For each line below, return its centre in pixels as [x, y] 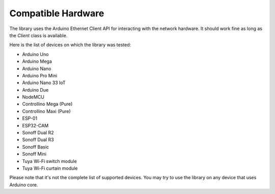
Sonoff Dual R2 [38, 133]
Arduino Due [35, 90]
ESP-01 [30, 118]
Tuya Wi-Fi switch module [50, 161]
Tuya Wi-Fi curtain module [50, 168]
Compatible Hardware [57, 13]
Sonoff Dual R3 [38, 140]
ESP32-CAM [35, 125]
